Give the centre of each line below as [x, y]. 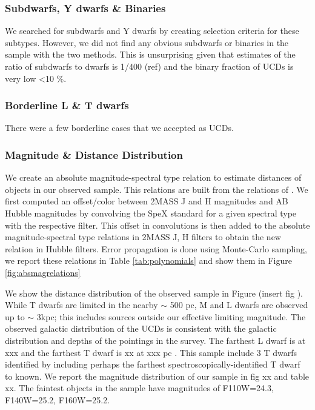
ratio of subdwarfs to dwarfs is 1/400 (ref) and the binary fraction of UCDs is [149, 66]
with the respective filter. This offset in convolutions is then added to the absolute [157, 225]
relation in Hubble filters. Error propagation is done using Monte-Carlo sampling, [156, 248]
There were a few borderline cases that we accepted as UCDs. [119, 128]
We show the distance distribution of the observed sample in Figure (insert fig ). [154, 293]
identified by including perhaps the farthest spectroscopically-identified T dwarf [153, 364]
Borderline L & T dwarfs [67, 105]
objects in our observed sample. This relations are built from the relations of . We [157, 189]
